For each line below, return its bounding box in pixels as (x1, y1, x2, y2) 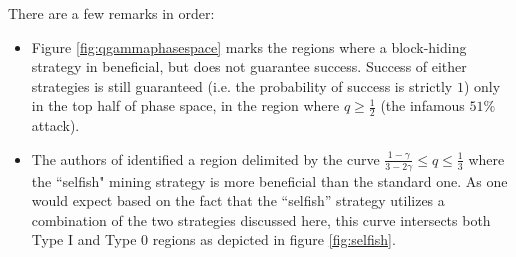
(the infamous (380, 95, 465, 116)
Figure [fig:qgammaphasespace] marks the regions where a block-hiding (31, 36, 467, 57)
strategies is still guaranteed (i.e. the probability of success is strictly (31, 75, 453, 96)
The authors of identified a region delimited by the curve (31, 148, 380, 169)
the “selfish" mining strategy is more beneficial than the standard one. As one (31, 170, 508, 191)
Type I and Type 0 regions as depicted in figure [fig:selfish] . (31, 229, 396, 250)
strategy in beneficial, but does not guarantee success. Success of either (31, 56, 467, 77)
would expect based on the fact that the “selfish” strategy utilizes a (31, 190, 445, 211)
